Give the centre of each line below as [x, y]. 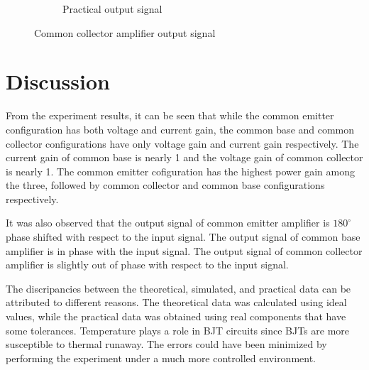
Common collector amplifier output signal [125, 32]
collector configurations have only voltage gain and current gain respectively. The [182, 143]
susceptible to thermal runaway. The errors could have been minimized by [166, 344]
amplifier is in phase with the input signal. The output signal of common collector [184, 250]
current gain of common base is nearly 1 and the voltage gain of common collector [184, 157]
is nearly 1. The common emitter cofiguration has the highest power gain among [180, 171]
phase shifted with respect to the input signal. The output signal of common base [183, 237]
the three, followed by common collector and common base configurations [165, 185]
